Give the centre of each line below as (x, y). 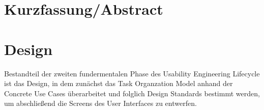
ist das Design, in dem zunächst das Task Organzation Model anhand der (119, 83)
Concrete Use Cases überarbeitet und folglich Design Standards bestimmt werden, (132, 93)
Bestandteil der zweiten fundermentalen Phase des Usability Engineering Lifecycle (132, 73)
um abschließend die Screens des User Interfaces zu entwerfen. (100, 103)
